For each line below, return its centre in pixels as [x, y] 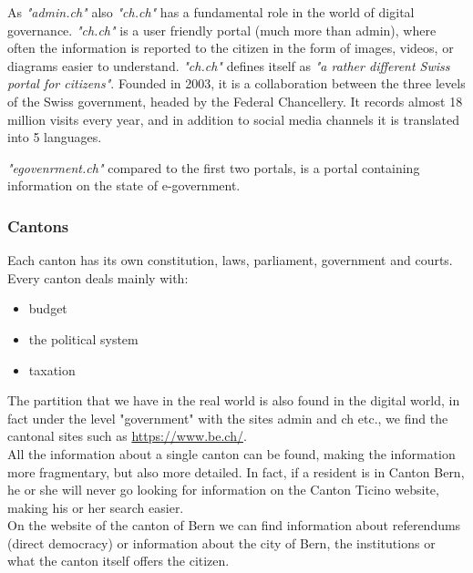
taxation [52, 369]
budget [48, 308]
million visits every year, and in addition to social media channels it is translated [234, 119]
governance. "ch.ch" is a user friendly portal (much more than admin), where [222, 30]
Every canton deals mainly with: [98, 277]
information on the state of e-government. [124, 185]
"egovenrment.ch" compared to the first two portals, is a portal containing [214, 167]
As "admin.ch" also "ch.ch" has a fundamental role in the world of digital [211, 12]
